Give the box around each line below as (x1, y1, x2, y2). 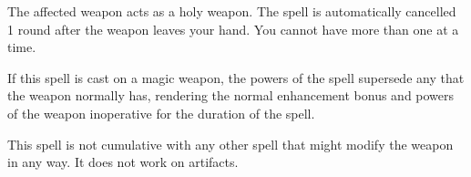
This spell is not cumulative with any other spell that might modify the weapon (7, 134, 454, 153)
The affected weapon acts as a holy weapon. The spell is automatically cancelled (7, 2, 456, 20)
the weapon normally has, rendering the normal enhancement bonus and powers (7, 86, 455, 105)
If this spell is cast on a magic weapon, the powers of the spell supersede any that (7, 68, 465, 87)
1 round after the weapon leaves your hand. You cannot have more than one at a (7, 19, 459, 38)
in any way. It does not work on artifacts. (7, 152, 239, 172)
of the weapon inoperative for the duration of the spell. (7, 103, 315, 122)
